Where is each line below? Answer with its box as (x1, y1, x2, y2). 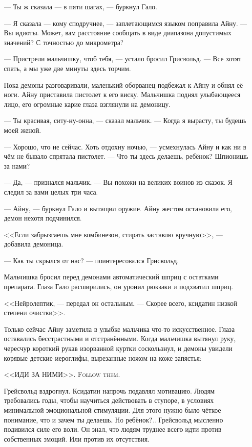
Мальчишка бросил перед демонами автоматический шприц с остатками (4, 272, 219, 282)
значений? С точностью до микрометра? (4, 37, 124, 47)
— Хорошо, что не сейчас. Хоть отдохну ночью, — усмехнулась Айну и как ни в (4, 141, 247, 151)
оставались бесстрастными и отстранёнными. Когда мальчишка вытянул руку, (4, 333, 236, 344)
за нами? (4, 160, 30, 171)
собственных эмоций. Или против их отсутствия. (4, 433, 150, 444)
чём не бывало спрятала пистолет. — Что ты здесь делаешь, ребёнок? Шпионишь (4, 151, 249, 161)
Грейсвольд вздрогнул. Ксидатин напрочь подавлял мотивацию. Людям (4, 385, 215, 396)
